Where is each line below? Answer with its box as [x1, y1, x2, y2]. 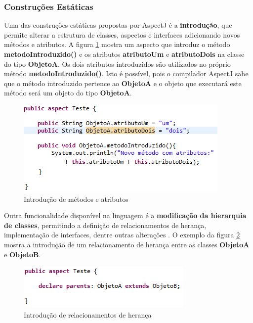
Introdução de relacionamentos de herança [24, 309, 152, 320]
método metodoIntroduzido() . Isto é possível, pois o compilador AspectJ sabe [4, 68, 249, 79]
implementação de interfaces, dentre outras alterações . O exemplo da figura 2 [4, 230, 240, 240]
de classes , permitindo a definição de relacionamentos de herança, [4, 220, 207, 230]
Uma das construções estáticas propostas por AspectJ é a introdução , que [4, 20, 232, 30]
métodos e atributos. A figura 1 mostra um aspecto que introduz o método [4, 39, 230, 49]
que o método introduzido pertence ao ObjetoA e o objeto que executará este [4, 78, 242, 88]
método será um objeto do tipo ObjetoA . [4, 88, 132, 98]
